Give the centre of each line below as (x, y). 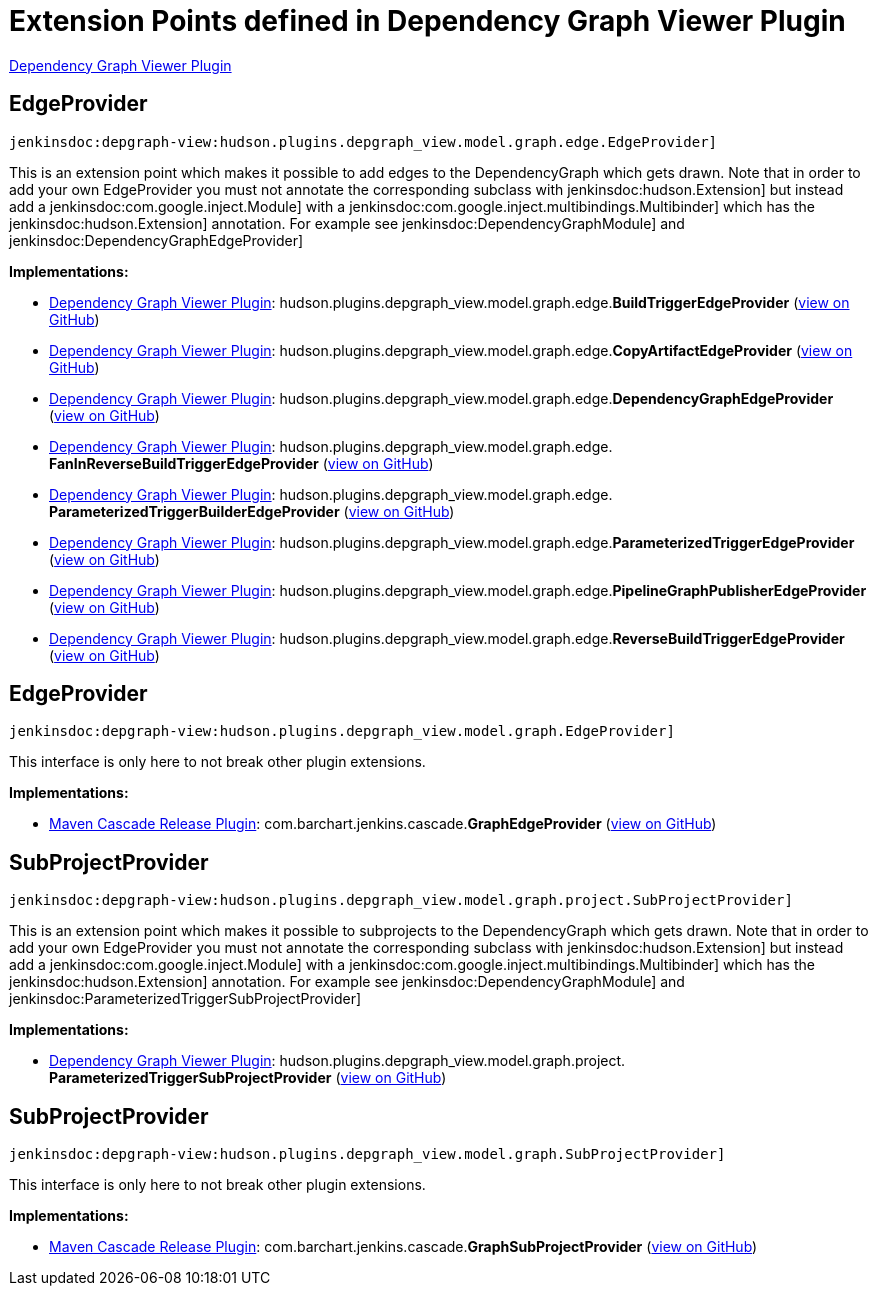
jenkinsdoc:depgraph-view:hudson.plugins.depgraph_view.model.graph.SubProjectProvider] (367, 1154)
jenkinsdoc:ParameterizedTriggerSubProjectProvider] (185, 999)
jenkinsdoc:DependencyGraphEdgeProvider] (156, 240)
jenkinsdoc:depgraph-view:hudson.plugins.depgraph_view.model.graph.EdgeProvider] (342, 731)
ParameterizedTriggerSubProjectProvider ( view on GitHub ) (248, 1078)
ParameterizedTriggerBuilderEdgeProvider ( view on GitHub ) (252, 511)
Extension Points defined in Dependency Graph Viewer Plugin (427, 21)
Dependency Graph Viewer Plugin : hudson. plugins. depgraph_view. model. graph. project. (337, 1061)
